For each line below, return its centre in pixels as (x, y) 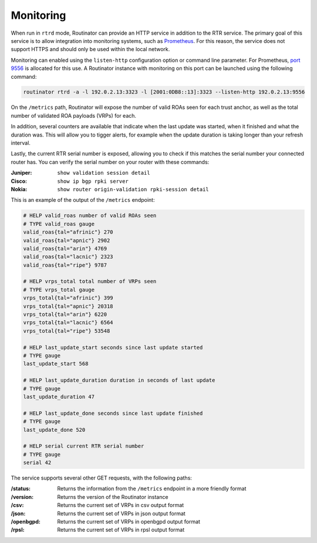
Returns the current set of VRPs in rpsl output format (121, 530)
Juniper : (21, 173)
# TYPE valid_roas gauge (59, 224)
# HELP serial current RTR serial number (84, 446)
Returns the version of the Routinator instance (113, 497)
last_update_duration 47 (59, 397)
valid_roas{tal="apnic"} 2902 (67, 240)
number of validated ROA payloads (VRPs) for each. (74, 115)
